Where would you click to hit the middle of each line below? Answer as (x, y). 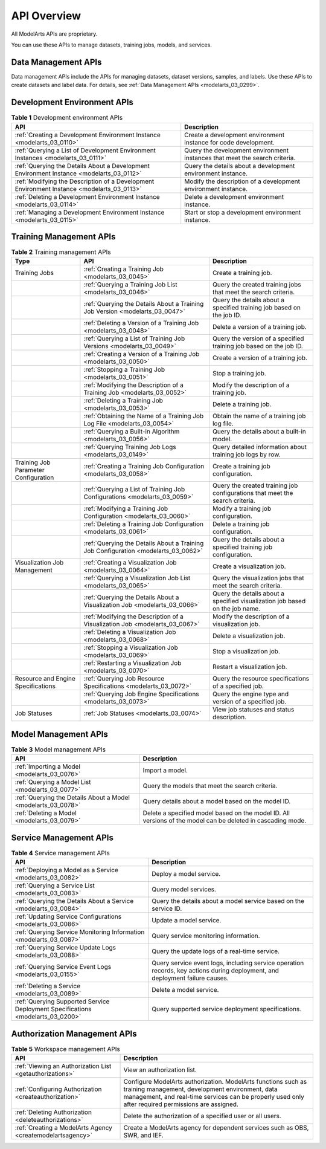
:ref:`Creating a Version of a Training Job (142, 354)
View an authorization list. (160, 1070)
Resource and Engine (45, 679)
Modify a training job (242, 509)
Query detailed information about (260, 447)
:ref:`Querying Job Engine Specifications (141, 694)
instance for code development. (229, 142)
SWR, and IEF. (144, 1135)
